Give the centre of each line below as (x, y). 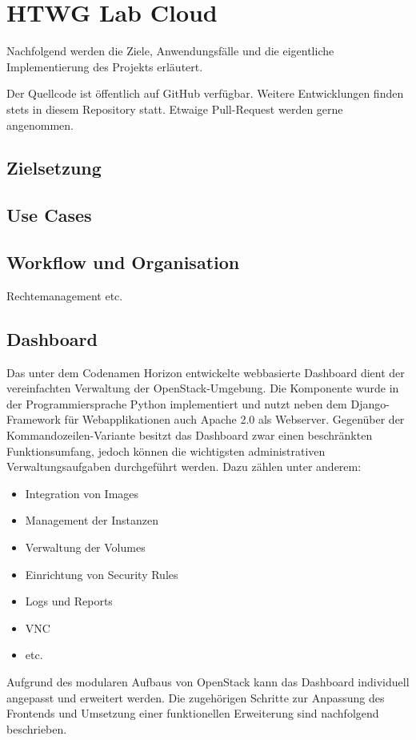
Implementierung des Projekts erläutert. (105, 66)
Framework (34, 419)
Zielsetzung (54, 168)
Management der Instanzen (92, 520)
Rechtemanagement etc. (65, 295)
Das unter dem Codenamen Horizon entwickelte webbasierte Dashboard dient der (206, 372)
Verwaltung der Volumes (85, 547)
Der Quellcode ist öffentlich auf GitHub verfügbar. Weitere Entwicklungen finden (205, 93)
